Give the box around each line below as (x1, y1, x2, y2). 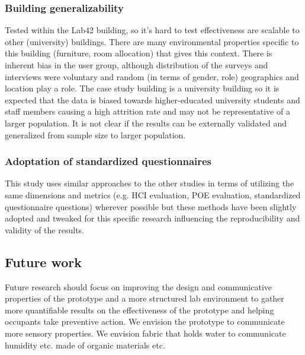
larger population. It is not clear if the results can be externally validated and (5, 116, 287, 129)
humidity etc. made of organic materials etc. (5, 338, 165, 351)
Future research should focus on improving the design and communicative (5, 280, 272, 293)
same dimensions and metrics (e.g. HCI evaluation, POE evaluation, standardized (5, 188, 301, 201)
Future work (5, 252, 82, 271)
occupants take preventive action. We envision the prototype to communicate (5, 315, 285, 328)
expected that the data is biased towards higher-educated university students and (5, 93, 300, 106)
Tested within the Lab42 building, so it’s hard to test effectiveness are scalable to (5, 24, 300, 36)
